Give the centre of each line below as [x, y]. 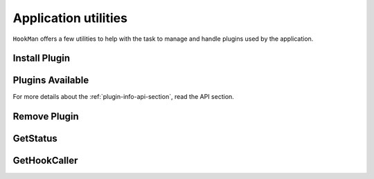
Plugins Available [51, 81]
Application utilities [70, 18]
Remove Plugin [46, 116]
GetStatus [35, 139]
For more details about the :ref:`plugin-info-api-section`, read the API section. [124, 97]
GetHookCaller [45, 161]
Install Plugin [42, 58]
